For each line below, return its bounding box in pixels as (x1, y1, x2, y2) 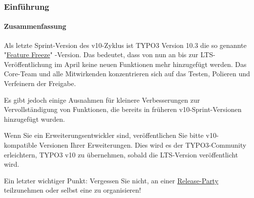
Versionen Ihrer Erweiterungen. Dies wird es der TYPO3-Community (39, 139, 247, 150)
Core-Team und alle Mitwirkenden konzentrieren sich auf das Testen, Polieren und (4, 68, 250, 79)
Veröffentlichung (4, 59, 52, 69)
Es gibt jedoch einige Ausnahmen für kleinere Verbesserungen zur (4, 94, 200, 105)
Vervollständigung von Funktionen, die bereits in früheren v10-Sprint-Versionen (4, 104, 242, 114)
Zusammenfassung (4, 21, 66, 31)
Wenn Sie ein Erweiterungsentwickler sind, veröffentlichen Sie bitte (4, 130, 204, 140)
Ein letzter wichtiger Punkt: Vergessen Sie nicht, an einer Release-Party (4, 175, 219, 185)
